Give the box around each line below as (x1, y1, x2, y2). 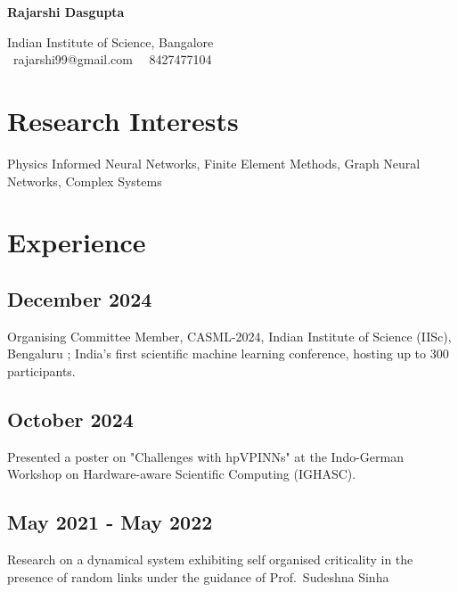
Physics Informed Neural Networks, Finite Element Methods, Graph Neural (7, 153, 421, 172)
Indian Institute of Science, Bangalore (7, 32, 214, 51)
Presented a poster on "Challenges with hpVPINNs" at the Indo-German (7, 447, 404, 465)
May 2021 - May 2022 (7, 508, 213, 536)
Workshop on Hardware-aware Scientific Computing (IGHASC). (7, 465, 356, 483)
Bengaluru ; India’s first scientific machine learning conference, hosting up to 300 (7, 344, 449, 363)
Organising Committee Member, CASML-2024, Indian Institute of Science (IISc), (7, 326, 452, 345)
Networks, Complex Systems (7, 171, 162, 190)
